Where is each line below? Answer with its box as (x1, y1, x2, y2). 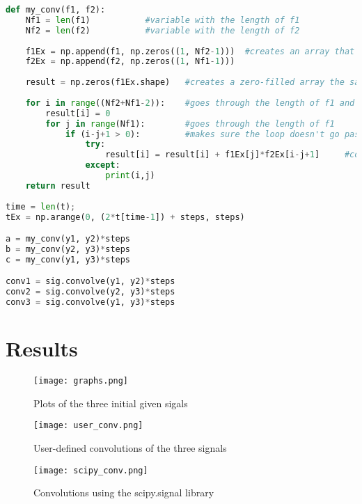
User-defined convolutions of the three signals (33, 440, 227, 455)
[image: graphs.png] (33, 376, 129, 386)
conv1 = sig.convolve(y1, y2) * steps (6, 276, 175, 287)
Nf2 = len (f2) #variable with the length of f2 (25, 25, 300, 36)
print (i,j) (105, 171, 155, 180)
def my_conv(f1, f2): (6, 5, 106, 15)
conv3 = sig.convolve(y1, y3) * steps (6, 297, 175, 308)
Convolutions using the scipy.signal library (33, 485, 214, 500)
